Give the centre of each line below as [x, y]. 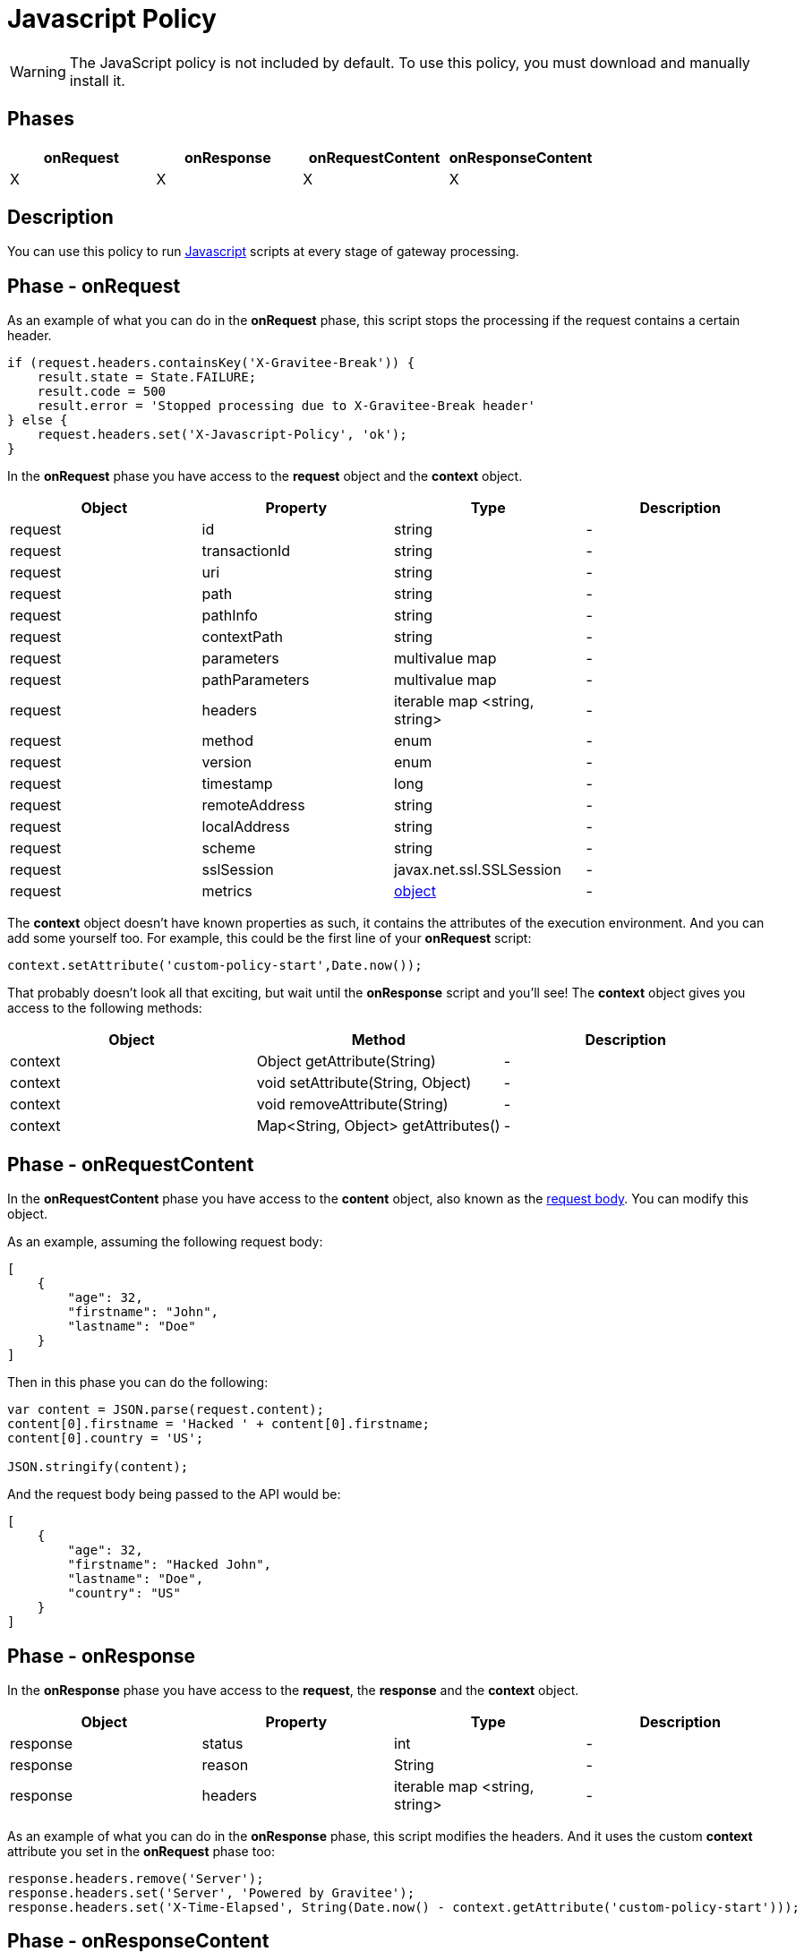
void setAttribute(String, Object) [364, 1083]
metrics [227, 891]
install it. [97, 80]
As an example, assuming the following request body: [165, 1242]
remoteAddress [253, 805]
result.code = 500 [102, 392]
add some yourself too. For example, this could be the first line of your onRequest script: [269, 938]
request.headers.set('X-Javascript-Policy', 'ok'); [222, 435]
